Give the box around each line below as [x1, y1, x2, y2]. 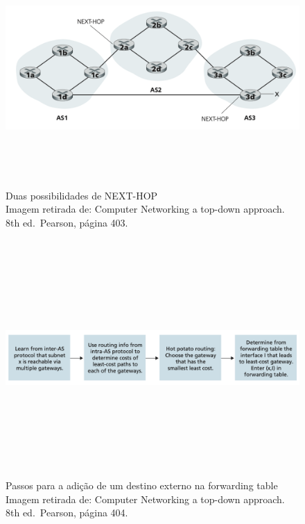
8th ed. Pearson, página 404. [6, 505, 128, 520]
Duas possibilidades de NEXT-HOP [6, 188, 158, 202]
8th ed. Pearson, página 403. [6, 215, 128, 229]
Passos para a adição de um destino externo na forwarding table [6, 478, 278, 493]
